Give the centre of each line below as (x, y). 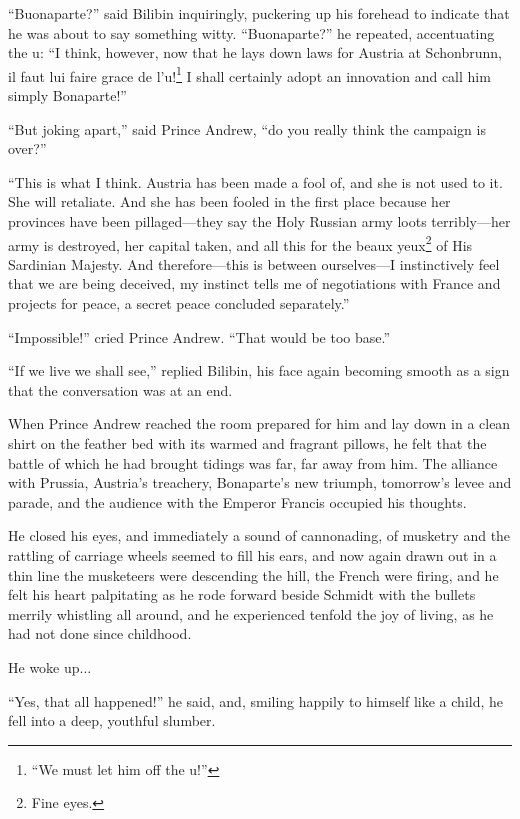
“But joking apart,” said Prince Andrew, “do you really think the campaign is (247, 128)
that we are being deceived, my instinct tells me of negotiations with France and (254, 283)
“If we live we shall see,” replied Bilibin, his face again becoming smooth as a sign (259, 370)
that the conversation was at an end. (120, 389)
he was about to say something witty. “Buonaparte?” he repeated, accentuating (251, 32)
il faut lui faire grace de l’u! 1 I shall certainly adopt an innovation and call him (249, 74)
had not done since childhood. (100, 633)
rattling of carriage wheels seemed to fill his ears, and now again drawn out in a (252, 554)
